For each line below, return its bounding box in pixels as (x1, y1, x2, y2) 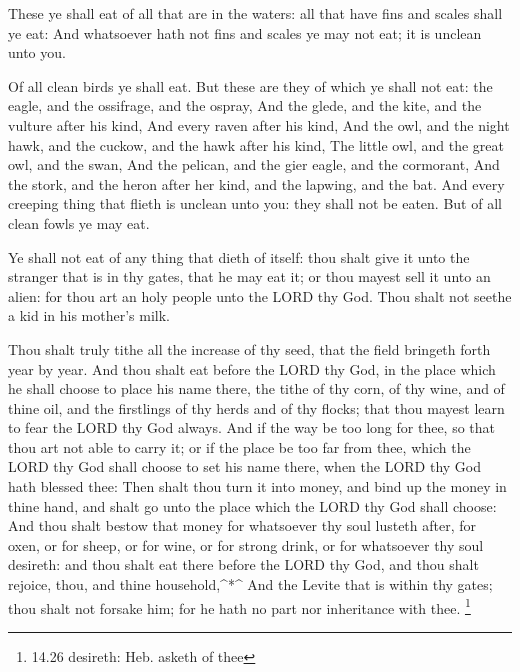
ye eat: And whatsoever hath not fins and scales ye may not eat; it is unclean (8, 22, 482, 43)
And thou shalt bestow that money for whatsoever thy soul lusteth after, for (8, 515, 477, 536)
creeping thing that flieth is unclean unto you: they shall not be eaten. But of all (8, 193, 502, 214)
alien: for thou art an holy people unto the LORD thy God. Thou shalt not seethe (8, 285, 512, 306)
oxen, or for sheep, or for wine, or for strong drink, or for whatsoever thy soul (8, 534, 484, 555)
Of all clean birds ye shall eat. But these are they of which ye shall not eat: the (8, 75, 493, 96)
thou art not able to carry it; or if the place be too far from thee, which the (8, 436, 471, 457)
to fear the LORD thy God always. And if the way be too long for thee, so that (8, 417, 496, 438)
